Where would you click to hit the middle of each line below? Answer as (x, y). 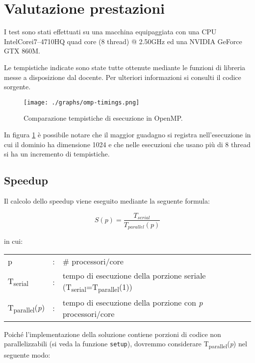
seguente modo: (27, 354)
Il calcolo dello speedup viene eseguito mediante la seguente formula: (107, 200)
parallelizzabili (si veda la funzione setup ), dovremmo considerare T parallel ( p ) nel (126, 344)
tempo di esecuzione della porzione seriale (134, 275)
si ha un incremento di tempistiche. (57, 154)
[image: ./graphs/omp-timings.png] (82, 102)
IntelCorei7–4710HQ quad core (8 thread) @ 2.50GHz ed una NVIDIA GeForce (123, 41)
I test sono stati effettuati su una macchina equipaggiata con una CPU (110, 32)
